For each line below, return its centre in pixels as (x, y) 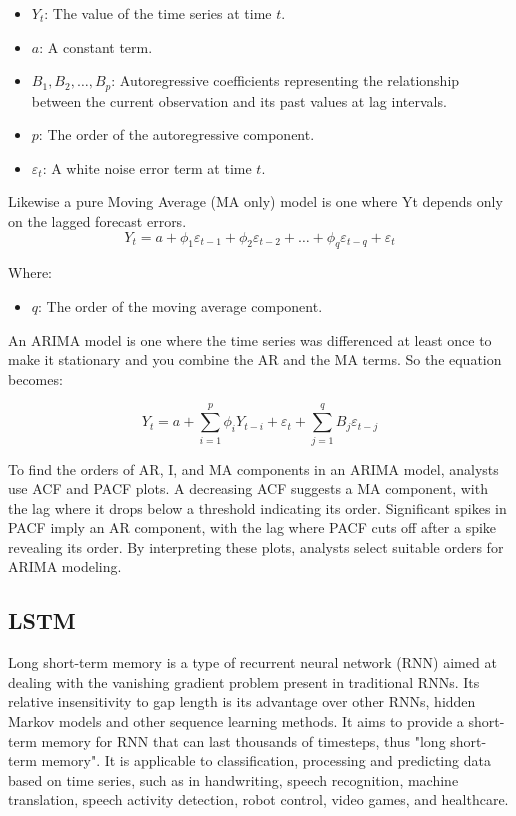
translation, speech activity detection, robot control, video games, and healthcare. (258, 799)
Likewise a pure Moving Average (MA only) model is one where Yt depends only (255, 201)
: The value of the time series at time (158, 13)
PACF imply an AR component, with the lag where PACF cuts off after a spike (252, 527)
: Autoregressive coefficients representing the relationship (285, 80)
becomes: (35, 378)
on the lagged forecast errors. (97, 221)
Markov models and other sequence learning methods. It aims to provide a (236, 721)
